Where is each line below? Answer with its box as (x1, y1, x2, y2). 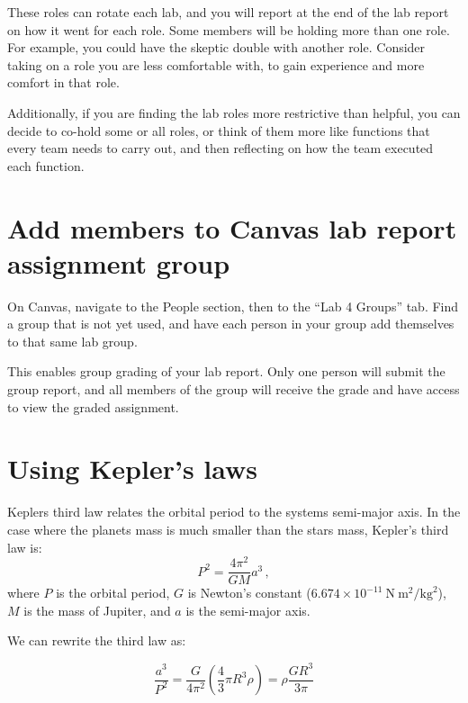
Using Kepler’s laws (7, 450, 258, 487)
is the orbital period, (56, 583, 170, 602)
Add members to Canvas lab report (7, 209, 457, 246)
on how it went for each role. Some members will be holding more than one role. (7, 20, 450, 39)
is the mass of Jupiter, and (23, 600, 171, 619)
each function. (7, 156, 85, 175)
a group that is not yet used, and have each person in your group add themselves (7, 314, 454, 333)
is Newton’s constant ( (187, 583, 311, 602)
